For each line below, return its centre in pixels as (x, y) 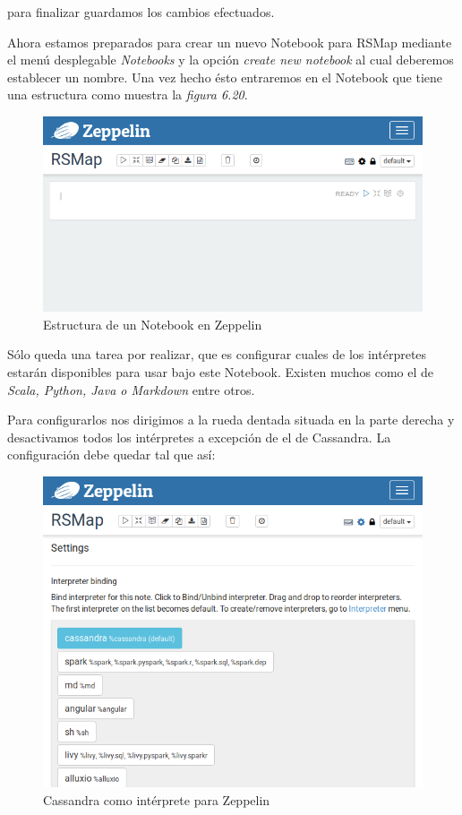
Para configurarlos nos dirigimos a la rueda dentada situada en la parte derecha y (231, 420)
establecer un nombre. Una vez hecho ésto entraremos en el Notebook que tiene (225, 77)
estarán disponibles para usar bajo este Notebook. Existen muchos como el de (221, 371)
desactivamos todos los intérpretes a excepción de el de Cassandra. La (199, 437)
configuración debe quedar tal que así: (111, 455)
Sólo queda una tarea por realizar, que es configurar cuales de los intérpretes (217, 354)
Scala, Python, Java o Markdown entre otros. (131, 389)
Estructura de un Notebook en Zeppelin (153, 324)
